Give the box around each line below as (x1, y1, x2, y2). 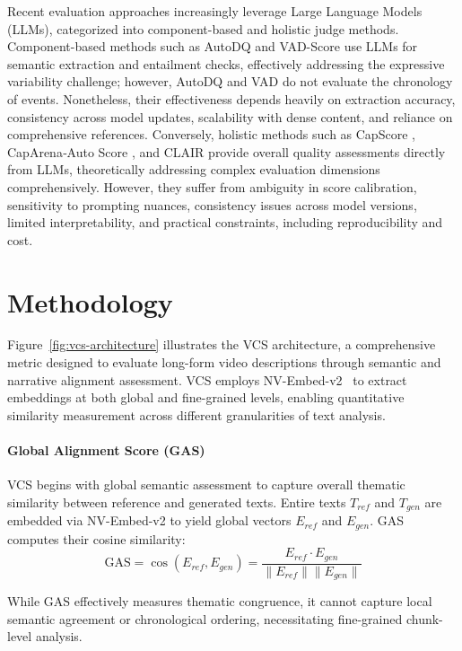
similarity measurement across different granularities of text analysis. (7, 405, 386, 424)
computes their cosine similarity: (7, 529, 186, 548)
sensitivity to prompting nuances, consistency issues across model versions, (7, 195, 417, 214)
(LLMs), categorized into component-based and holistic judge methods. (7, 19, 399, 38)
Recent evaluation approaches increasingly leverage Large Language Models (7, 2, 423, 20)
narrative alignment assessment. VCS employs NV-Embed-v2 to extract (7, 370, 407, 389)
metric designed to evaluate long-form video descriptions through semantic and (7, 353, 441, 372)
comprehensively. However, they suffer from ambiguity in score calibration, (7, 177, 417, 196)
